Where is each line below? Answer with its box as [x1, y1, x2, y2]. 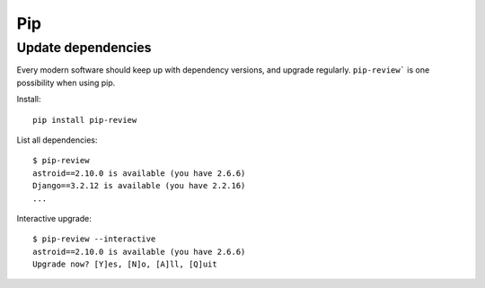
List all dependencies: [16, 135, 98, 145]
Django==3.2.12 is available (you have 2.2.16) [32, 180, 246, 191]
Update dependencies [16, 39, 152, 56]
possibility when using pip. [16, 77, 116, 88]
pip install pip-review [32, 115, 137, 125]
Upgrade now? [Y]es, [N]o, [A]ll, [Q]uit [32, 259, 217, 269]
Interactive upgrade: [16, 213, 92, 223]
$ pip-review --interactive [32, 234, 156, 244]
